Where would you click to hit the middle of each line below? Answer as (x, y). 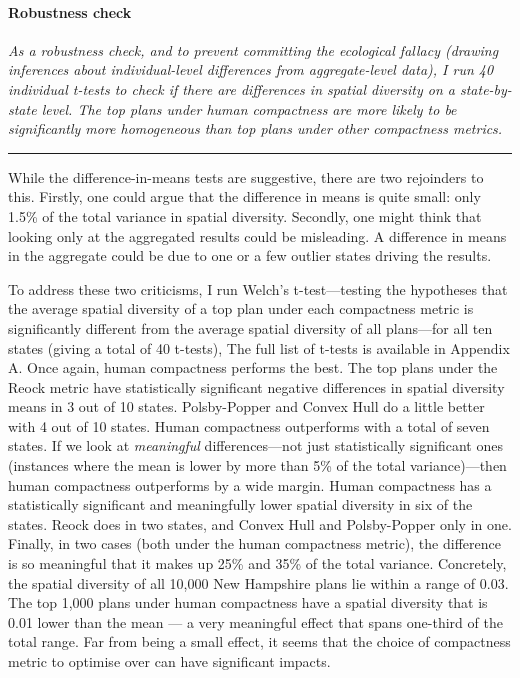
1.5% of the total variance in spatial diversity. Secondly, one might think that (245, 215)
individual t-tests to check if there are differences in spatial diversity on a (231, 88)
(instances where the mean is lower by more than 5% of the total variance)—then (257, 465)
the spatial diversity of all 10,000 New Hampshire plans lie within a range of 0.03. (258, 582)
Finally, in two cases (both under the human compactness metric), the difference (254, 543)
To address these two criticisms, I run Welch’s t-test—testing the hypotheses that (258, 288)
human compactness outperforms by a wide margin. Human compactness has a (250, 484)
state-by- (485, 88)
